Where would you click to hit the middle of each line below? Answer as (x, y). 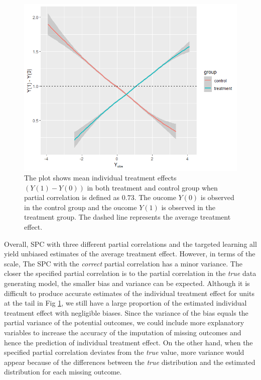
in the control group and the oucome (81, 207)
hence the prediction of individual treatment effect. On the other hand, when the (128, 342)
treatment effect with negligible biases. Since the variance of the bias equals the (126, 312)
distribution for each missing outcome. (63, 372)
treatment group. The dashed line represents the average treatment (127, 217)
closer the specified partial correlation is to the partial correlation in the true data (130, 273)
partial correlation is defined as (72, 197)
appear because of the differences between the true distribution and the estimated (130, 362)
